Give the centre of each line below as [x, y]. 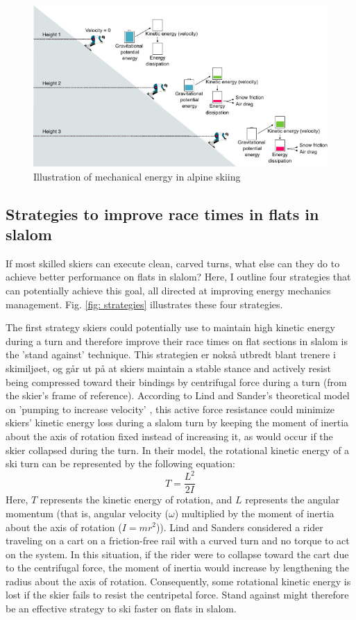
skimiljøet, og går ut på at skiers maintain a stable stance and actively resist [168, 368]
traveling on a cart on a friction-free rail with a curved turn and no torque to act [178, 541]
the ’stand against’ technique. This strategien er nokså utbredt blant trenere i [171, 354]
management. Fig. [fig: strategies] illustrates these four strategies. [144, 304]
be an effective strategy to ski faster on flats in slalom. [121, 609]
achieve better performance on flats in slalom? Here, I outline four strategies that [178, 277]
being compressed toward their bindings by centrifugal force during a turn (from [176, 382]
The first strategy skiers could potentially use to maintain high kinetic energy [170, 327]
